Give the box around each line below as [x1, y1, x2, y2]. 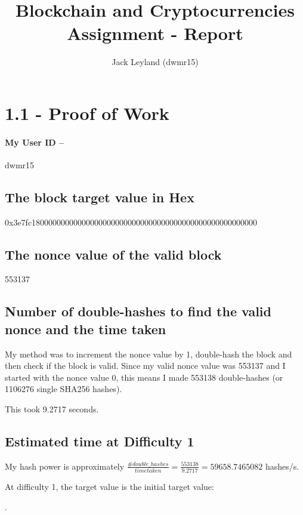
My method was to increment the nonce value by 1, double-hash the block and [5, 347, 292, 360]
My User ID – [5, 135, 64, 148]
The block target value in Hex [5, 187, 194, 206]
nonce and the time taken [5, 319, 166, 338]
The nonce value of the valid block [5, 245, 222, 263]
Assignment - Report [67, 21, 243, 45]
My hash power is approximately [5, 460, 125, 472]
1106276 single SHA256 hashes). [5, 383, 122, 395]
